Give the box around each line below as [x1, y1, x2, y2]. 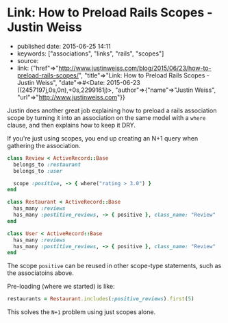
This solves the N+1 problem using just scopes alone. [7, 308, 156, 316]
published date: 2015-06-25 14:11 [16, 42, 111, 50]
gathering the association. [7, 141, 81, 149]
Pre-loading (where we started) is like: [7, 283, 115, 291]
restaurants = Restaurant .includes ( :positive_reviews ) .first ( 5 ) [7, 296, 194, 302]
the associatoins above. [7, 269, 74, 277]
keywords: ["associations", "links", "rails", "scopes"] [16, 49, 164, 58]
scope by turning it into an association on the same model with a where [7, 113, 206, 121]
